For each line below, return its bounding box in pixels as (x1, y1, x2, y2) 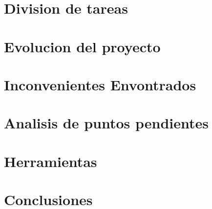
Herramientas (4, 151, 97, 171)
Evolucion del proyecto (4, 36, 161, 56)
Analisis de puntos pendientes (4, 113, 209, 133)
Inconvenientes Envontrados (4, 74, 196, 94)
